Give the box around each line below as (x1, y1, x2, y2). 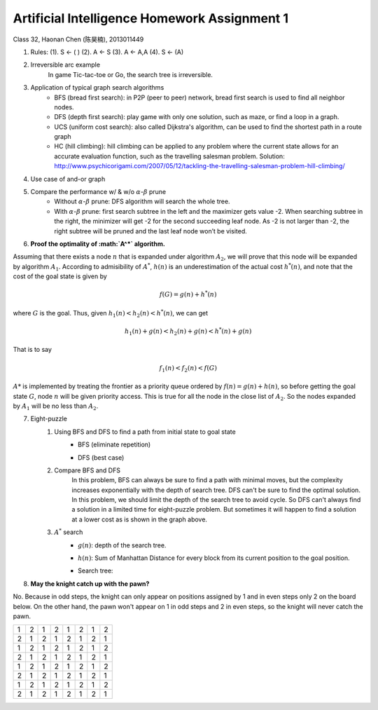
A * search (54, 527, 83, 536)
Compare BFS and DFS (54, 466, 120, 475)
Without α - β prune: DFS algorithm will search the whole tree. (54, 197, 230, 206)
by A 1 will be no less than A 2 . (13, 402, 99, 411)
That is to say (13, 346, 52, 354)
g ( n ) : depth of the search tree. (78, 540, 167, 549)
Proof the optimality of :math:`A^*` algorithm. (30, 239, 166, 248)
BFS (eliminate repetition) (78, 440, 151, 449)
